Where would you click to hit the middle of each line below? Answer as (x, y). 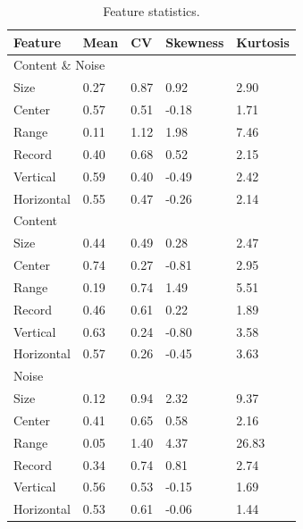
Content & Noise (59, 65)
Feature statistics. (151, 11)
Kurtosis (263, 42)
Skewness (195, 42)
